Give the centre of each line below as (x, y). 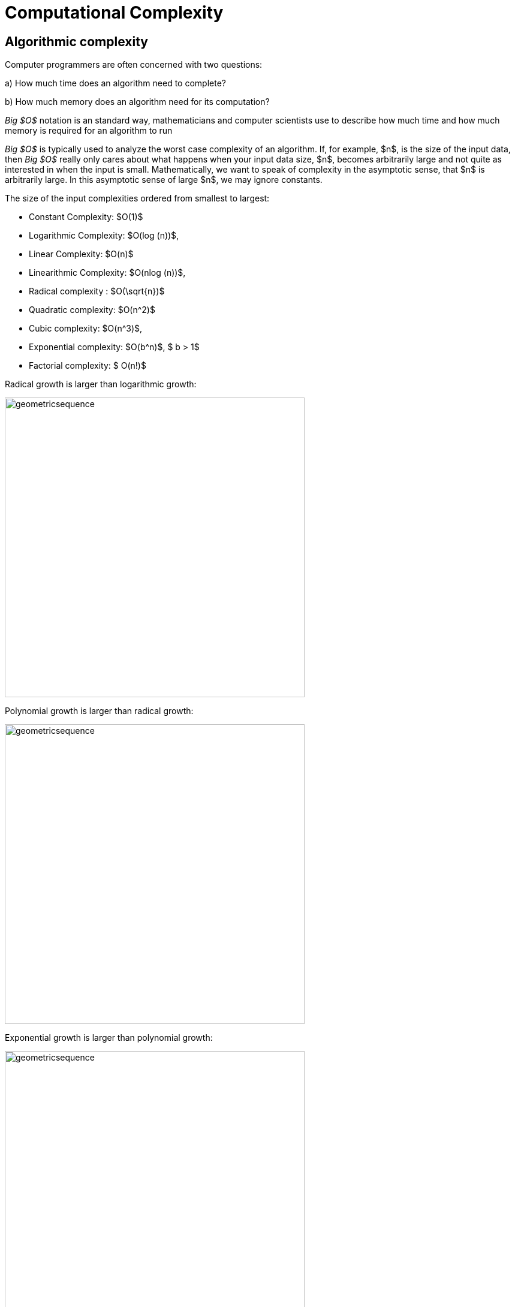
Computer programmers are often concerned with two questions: (134, 65)
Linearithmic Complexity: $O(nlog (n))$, (107, 273)
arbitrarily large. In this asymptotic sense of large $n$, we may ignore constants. (164, 180)
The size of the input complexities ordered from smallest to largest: (137, 198)
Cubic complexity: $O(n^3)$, (86, 329)
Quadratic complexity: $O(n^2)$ (92, 310)
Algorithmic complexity (76, 41)
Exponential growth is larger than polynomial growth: (109, 1038)
